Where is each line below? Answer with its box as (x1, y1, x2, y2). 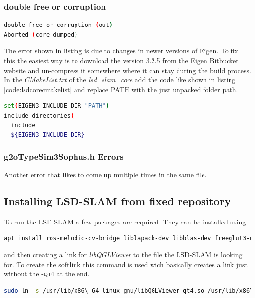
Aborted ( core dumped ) (4, 31, 78, 38)
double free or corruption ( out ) (4, 22, 113, 29)
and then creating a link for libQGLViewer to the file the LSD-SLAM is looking (4, 249, 243, 259)
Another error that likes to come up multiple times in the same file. (4, 169, 207, 179)
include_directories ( (4, 112, 75, 119)
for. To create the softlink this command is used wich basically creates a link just (4, 259, 248, 269)
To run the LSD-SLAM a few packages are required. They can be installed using (4, 216, 246, 226)
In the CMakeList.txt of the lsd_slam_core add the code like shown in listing (4, 74, 236, 85)
